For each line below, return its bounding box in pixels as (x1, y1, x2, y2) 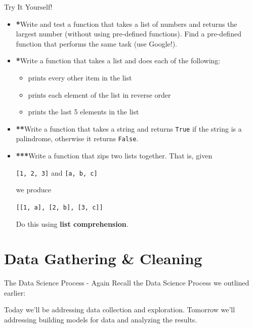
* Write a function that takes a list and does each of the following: (16, 55, 221, 66)
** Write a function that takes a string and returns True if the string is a (16, 123, 242, 134)
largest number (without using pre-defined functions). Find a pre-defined (16, 28, 241, 39)
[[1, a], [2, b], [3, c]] (16, 203, 103, 211)
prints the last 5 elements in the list (28, 106, 139, 117)
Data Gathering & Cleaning (4, 248, 202, 269)
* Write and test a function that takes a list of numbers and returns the (16, 18, 237, 29)
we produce (16, 184, 52, 195)
